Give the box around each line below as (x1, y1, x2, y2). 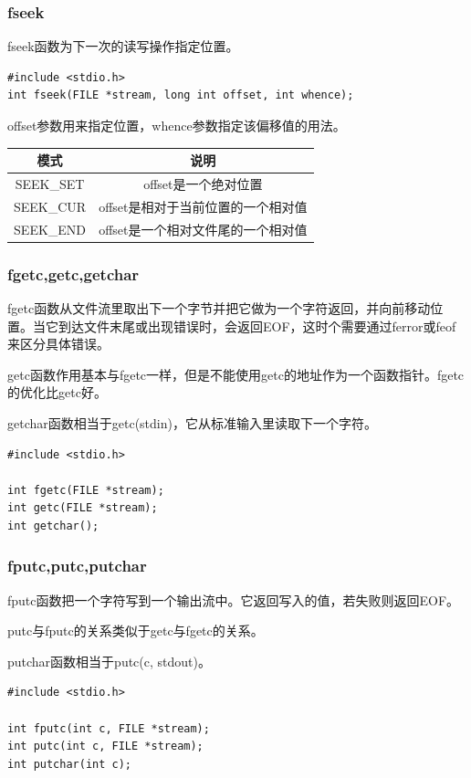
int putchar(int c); (7, 757, 132, 771)
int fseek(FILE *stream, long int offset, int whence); (7, 89, 354, 102)
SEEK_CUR (14, 196, 87, 216)
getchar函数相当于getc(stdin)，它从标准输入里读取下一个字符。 (7, 413, 377, 432)
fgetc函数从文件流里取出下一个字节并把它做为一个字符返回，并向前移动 (7, 298, 431, 317)
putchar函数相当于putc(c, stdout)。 (7, 651, 211, 670)
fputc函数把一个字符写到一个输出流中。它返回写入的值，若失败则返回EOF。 (7, 590, 460, 609)
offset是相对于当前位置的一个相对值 (99, 196, 308, 216)
